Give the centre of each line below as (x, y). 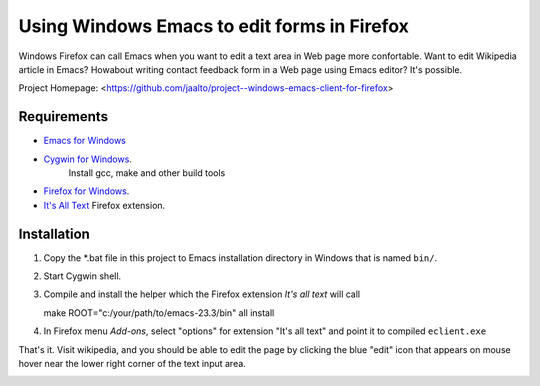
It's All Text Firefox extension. (104, 205)
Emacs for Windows (85, 141)
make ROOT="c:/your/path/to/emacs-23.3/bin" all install (159, 312)
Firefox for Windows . (86, 191)
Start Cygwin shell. (82, 276)
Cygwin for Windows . (87, 159)
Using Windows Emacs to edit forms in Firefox (213, 26)
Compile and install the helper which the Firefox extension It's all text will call (201, 294)
